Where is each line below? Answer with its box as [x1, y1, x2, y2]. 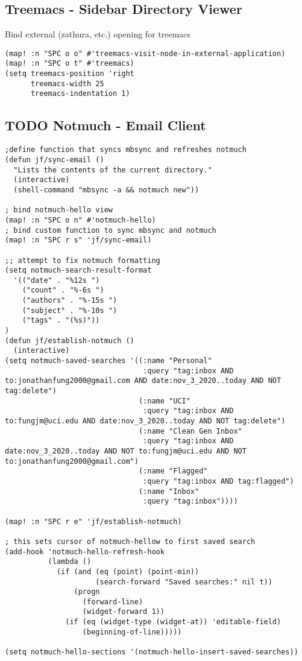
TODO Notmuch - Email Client [5, 116, 206, 134]
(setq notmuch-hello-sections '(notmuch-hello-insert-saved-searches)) [5, 648, 298, 657]
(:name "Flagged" [138, 467, 208, 476]
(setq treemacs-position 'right [5, 69, 134, 78]
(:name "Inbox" [138, 487, 200, 496]
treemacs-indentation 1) [30, 89, 130, 98]
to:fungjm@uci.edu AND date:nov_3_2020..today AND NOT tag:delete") [5, 417, 286, 425]
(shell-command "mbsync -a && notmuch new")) [13, 185, 200, 194]
